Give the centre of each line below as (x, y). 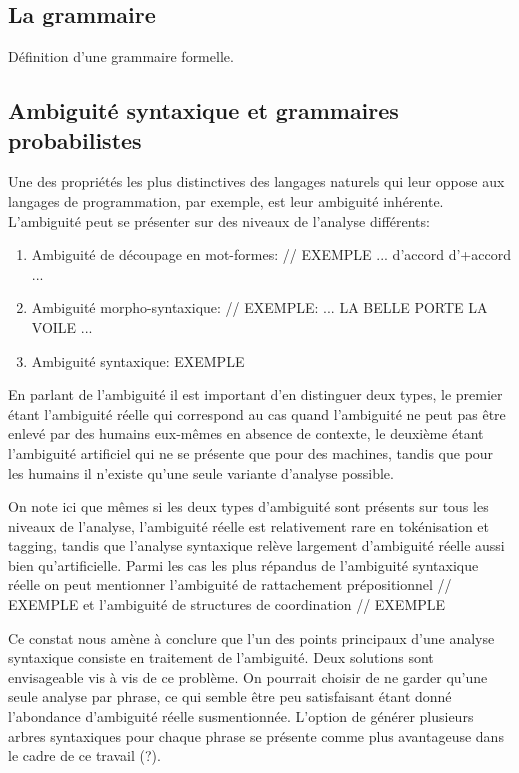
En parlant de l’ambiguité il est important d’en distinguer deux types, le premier (255, 394)
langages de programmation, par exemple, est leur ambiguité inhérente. (226, 200)
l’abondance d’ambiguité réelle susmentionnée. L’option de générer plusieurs (241, 716)
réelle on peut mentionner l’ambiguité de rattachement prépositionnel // (230, 584)
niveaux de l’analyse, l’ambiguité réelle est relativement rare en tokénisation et (249, 525)
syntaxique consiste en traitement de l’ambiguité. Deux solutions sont (221, 657)
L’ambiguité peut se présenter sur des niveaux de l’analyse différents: (219, 220)
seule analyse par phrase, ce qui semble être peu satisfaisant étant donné (230, 696)
